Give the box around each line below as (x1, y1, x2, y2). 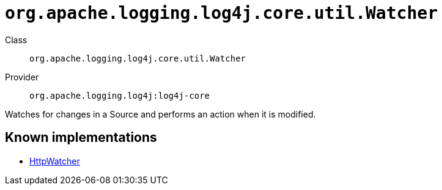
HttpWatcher (29, 155, 80, 166)
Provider (5, 71, 39, 82)
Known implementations (5, 130, 157, 146)
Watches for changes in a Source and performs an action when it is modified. (5, 108, 316, 119)
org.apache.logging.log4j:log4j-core (29, 90, 210, 100)
